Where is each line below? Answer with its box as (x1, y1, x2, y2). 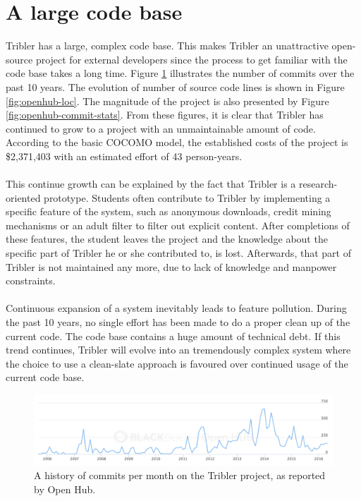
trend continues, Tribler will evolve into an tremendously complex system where (6, 342, 351, 357)
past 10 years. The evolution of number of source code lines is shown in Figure (6, 79, 345, 94)
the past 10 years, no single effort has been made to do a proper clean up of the (6, 315, 350, 329)
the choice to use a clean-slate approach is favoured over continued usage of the (6, 356, 348, 370)
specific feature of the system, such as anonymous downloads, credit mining (6, 204, 331, 219)
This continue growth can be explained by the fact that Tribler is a (6, 176, 296, 191)
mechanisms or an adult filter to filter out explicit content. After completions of (6, 217, 350, 232)
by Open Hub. (34, 481, 96, 496)
